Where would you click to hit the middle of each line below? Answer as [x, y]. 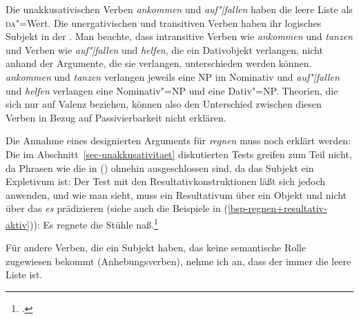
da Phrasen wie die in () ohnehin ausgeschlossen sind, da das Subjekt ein [160, 167]
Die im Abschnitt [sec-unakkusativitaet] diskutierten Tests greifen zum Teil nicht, [179, 154]
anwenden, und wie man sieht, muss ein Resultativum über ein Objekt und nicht [176, 194]
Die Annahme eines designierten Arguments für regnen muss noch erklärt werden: [178, 141]
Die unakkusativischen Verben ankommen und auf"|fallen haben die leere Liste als [179, 9]
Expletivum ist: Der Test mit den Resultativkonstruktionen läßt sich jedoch [166, 181]
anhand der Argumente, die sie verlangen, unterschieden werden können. [159, 63]
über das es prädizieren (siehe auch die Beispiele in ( [117, 208]
